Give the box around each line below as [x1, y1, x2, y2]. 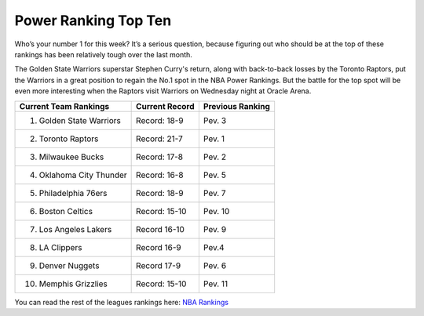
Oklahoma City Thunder [38, 169, 127, 180]
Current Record [136, 100, 196, 111]
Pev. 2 [203, 151, 227, 162]
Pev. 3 [203, 114, 227, 125]
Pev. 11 [203, 278, 228, 289]
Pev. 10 [203, 205, 230, 216]
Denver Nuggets [38, 260, 100, 271]
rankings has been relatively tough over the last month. [14, 49, 192, 59]
